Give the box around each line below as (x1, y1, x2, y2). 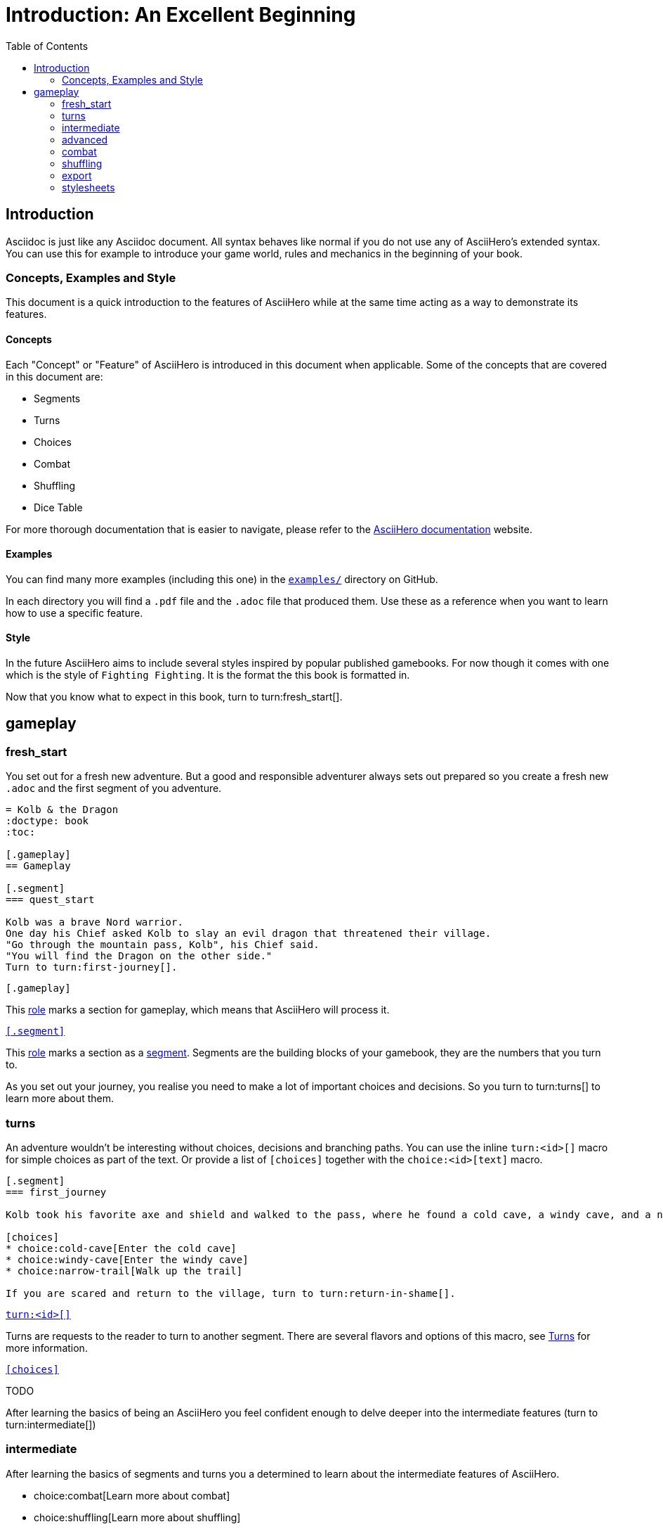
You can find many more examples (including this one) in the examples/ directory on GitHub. (6, 572, 438, 585)
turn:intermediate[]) (6, 1418, 96, 1431)
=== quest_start (6, 894, 95, 906)
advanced (62, 133, 108, 146)
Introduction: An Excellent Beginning (6, 3, 356, 27)
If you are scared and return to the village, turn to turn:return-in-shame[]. (6, 1287, 456, 1299)
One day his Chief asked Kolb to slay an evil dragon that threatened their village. (6, 928, 492, 940)
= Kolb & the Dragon (6, 804, 119, 816)
